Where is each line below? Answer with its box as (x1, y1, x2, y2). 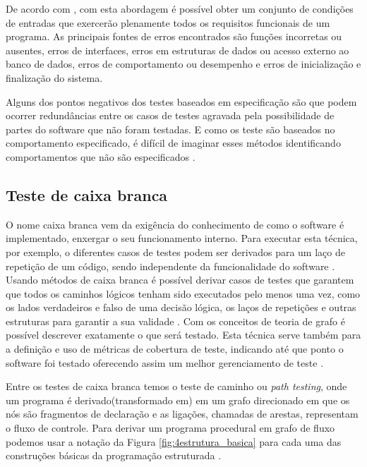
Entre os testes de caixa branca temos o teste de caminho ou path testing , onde (6, 379, 347, 394)
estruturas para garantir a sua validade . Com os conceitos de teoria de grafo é (6, 313, 345, 328)
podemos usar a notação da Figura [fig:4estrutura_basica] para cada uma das (6, 434, 342, 449)
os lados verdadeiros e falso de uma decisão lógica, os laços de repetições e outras (6, 300, 356, 315)
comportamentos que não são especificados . (6, 149, 195, 164)
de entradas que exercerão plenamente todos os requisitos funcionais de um (6, 15, 330, 30)
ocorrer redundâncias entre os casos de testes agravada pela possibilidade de (6, 108, 335, 123)
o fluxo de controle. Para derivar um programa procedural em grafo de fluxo (6, 420, 335, 435)
